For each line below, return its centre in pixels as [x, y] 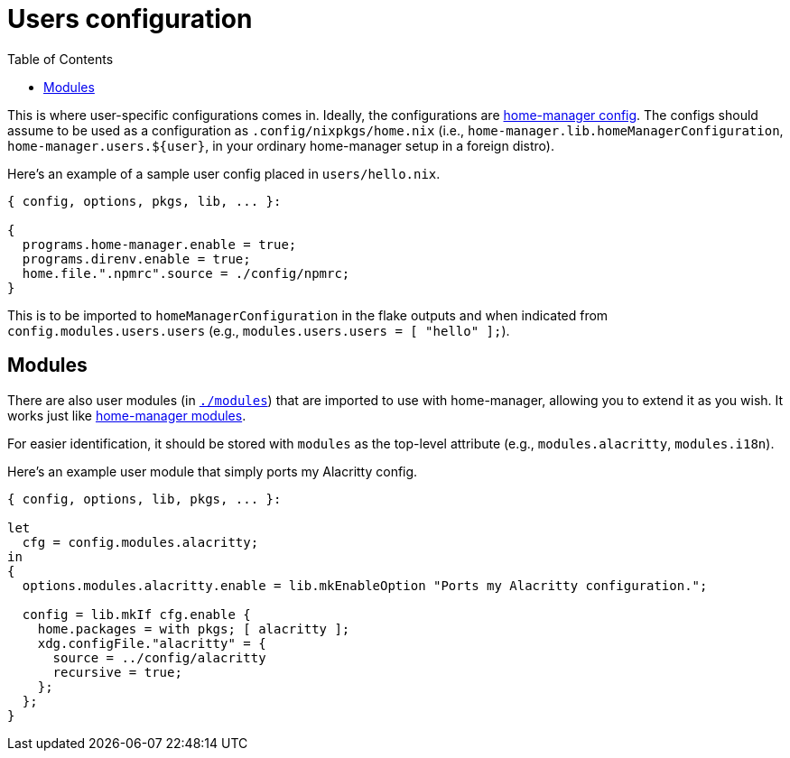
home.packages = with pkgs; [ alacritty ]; [194, 629]
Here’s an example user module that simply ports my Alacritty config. [213, 471]
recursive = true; [117, 672]
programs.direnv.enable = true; [136, 259]
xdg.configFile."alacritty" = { [152, 643]
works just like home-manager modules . [127, 415]
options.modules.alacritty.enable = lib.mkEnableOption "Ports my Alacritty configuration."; [365, 585]
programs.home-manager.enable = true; [159, 244]
